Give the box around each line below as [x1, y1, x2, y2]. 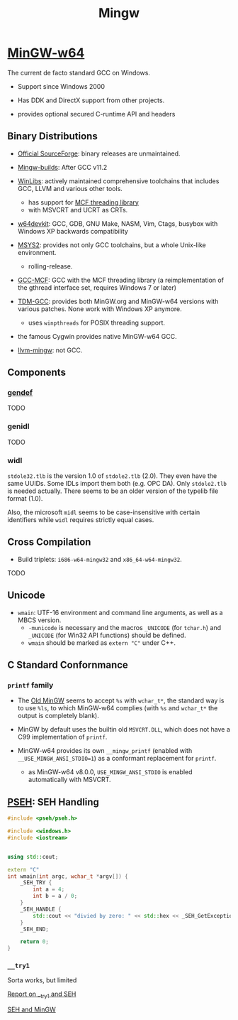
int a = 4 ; [33, 886, 65, 893]
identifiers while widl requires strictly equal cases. [7, 516, 154, 524]
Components [7, 367, 66, 379]
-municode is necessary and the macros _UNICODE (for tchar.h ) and [28, 623, 222, 631]
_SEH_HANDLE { [20, 906, 62, 913]
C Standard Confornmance [7, 659, 129, 671]
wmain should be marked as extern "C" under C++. [28, 638, 176, 647]
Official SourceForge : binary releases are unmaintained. [17, 149, 181, 158]
